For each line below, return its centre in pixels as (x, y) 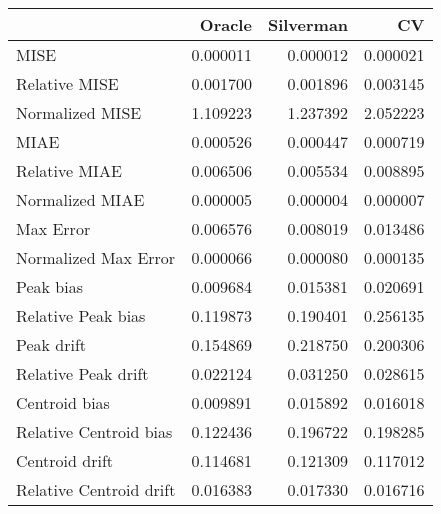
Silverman (308, 24)
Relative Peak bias (81, 315)
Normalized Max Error (96, 257)
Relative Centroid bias (94, 431)
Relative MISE (67, 83)
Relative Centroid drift (96, 489)
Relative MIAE (69, 170)
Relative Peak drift (82, 373)
